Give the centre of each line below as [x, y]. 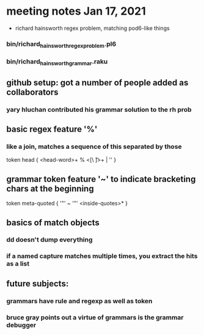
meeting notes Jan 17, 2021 [76, 11]
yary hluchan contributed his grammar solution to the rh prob [99, 109]
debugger [21, 325]
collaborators [33, 92]
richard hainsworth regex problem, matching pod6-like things [92, 28]
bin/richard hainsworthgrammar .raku [57, 62]
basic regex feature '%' [52, 129]
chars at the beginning [50, 188]
